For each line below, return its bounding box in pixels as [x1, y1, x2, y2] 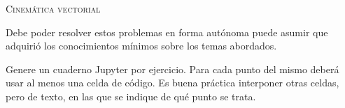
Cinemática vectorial [6, 1, 101, 15]
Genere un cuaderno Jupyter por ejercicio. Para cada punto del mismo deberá [6, 61, 339, 76]
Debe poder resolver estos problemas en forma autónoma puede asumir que [6, 24, 328, 39]
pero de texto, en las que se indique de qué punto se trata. [6, 88, 256, 103]
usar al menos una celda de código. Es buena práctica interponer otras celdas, [6, 75, 339, 90]
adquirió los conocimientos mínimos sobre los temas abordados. [6, 38, 277, 53]
